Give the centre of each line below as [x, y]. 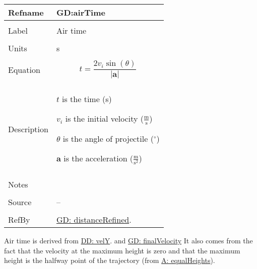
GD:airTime [81, 12]
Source [20, 202]
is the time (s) [87, 99]
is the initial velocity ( [104, 119]
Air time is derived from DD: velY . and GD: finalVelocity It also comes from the [128, 240]
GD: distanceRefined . [94, 219]
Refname [26, 12]
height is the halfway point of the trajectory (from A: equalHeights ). [110, 260]
